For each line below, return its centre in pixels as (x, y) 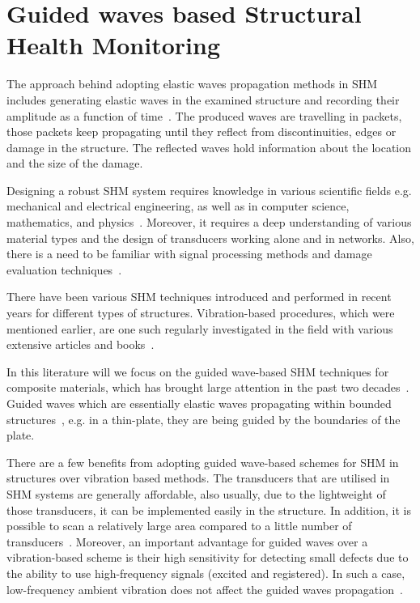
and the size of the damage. (75, 163)
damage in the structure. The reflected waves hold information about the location (209, 147)
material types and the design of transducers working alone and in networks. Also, (210, 238)
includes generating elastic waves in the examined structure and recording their (203, 99)
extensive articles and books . (81, 344)
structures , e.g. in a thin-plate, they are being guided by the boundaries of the (204, 419)
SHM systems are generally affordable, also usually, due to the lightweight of (196, 493)
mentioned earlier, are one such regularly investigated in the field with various (200, 328)
